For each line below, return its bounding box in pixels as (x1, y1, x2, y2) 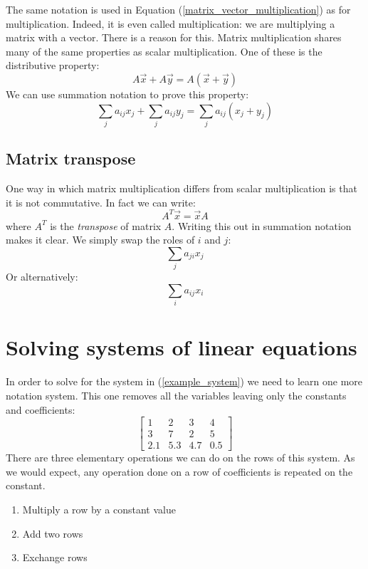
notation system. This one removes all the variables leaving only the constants (6, 387, 347, 402)
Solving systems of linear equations (6, 333, 357, 362)
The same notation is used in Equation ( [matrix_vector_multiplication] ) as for (6, 2, 351, 16)
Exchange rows (22, 550, 88, 565)
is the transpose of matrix (50, 218, 162, 233)
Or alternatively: (6, 269, 78, 284)
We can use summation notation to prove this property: (6, 86, 249, 101)
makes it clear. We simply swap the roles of (6, 232, 195, 247)
